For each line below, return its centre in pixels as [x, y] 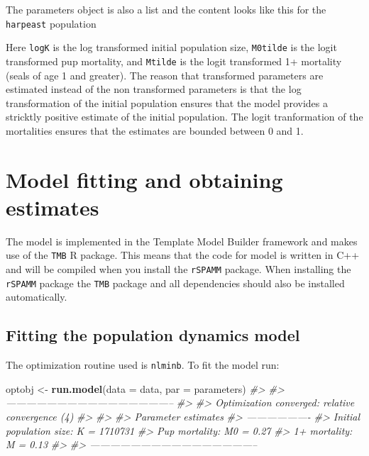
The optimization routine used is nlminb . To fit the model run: [143, 365]
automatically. [37, 297]
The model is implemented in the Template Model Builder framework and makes [182, 241]
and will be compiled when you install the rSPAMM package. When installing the [178, 269]
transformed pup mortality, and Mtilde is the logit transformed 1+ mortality [174, 61]
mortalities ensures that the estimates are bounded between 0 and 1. [155, 130]
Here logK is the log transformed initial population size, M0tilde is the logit [171, 47]
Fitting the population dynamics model [153, 335]
